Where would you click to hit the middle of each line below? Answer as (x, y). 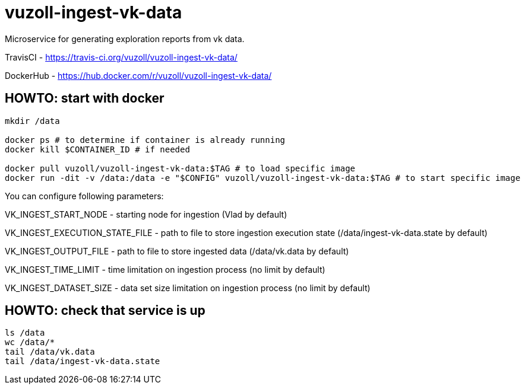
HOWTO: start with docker (85, 98)
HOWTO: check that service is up (105, 311)
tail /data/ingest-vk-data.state (83, 361)
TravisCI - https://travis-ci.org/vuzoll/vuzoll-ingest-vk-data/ (121, 57)
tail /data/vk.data (50, 352)
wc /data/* (30, 342)
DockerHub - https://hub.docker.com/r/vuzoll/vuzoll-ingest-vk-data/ (138, 75)
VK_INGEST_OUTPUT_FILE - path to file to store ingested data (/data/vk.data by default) (177, 251)
